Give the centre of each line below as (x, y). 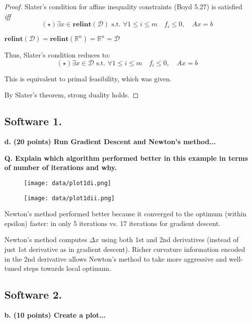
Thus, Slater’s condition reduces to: (57, 55)
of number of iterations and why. (61, 167)
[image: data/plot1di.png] (68, 183)
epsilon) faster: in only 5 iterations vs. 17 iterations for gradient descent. (113, 223)
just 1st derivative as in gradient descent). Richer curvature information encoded (125, 249)
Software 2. (33, 294)
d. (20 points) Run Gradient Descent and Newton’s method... (110, 142)
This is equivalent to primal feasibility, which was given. (88, 78)
